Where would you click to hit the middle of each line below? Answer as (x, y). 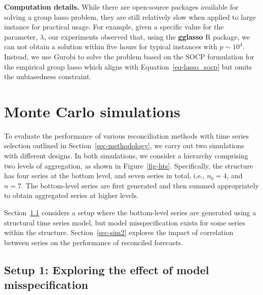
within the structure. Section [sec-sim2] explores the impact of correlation (119, 232)
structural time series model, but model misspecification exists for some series (125, 222)
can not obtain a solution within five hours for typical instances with (111, 46)
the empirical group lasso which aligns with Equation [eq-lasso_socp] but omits (128, 66)
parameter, (21, 36)
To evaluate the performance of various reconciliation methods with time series (127, 135)
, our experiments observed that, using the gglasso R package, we (147, 36)
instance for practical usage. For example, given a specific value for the (114, 27)
